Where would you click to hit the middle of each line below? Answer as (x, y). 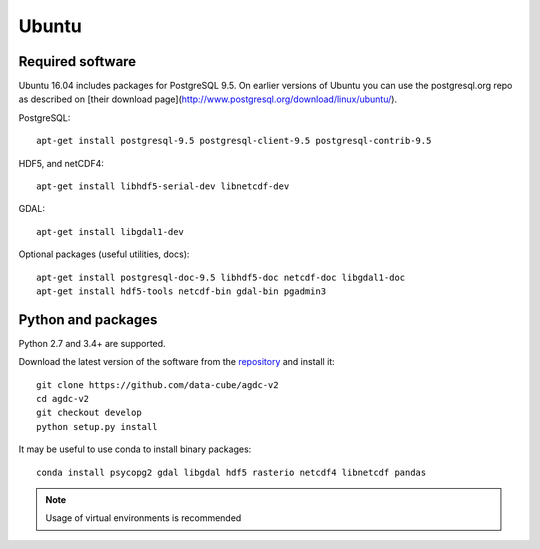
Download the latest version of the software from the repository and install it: (176, 362)
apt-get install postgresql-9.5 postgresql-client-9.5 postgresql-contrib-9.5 (234, 141)
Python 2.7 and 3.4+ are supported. (92, 343)
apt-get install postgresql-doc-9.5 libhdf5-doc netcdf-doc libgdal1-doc (221, 277)
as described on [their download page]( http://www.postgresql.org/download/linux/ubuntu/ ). (208, 99)
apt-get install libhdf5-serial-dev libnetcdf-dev (163, 186)
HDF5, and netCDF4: (61, 163)
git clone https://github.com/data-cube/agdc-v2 (157, 384)
